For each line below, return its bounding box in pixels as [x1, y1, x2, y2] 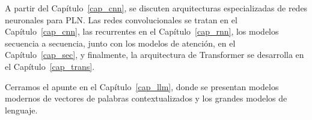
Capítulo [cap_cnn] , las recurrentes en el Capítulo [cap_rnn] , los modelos [5, 25, 279, 38]
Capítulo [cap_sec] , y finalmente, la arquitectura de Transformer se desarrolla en [5, 48, 304, 61]
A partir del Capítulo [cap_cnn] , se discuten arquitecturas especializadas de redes [5, 2, 308, 14]
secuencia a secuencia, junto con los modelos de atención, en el [5, 36, 236, 49]
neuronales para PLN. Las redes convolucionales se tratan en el [5, 13, 237, 26]
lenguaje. [5, 103, 38, 116]
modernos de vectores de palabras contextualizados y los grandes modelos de [5, 92, 287, 104]
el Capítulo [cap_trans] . [5, 60, 95, 72]
